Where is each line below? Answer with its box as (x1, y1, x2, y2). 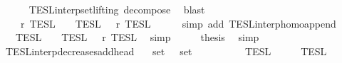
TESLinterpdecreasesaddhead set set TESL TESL (5, 43, 327, 58)
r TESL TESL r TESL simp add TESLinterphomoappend (20, 16, 336, 30)
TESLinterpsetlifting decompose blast (28, 2, 205, 16)
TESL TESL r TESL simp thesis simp (15, 30, 259, 45)
